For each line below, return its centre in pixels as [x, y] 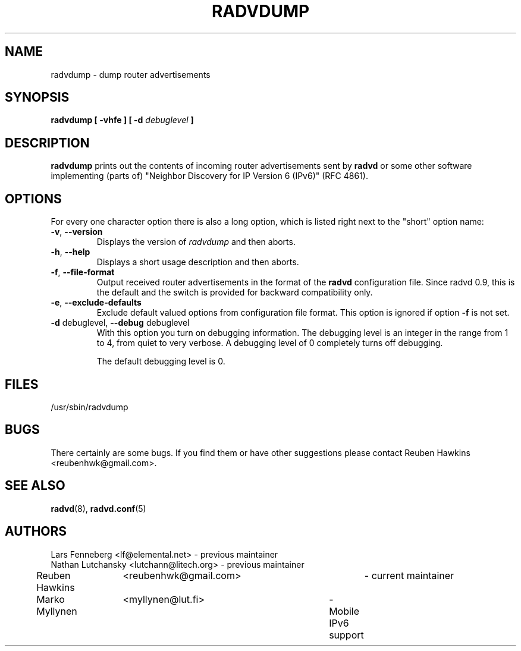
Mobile [344, 611]
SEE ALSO [35, 486]
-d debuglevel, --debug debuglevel [120, 323]
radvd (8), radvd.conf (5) [98, 508]
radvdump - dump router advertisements [131, 74]
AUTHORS [36, 532]
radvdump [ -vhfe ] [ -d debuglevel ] [122, 120]
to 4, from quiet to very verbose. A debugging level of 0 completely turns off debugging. [270, 343]
